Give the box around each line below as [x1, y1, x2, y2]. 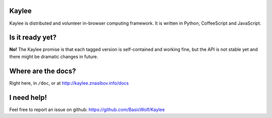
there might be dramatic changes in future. [9, 53, 98, 60]
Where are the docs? [9, 67, 76, 75]
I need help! [9, 93, 47, 102]
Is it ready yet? [9, 33, 57, 42]
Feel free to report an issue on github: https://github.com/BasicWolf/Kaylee [9, 106, 165, 112]
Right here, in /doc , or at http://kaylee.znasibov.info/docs [9, 80, 129, 86]
